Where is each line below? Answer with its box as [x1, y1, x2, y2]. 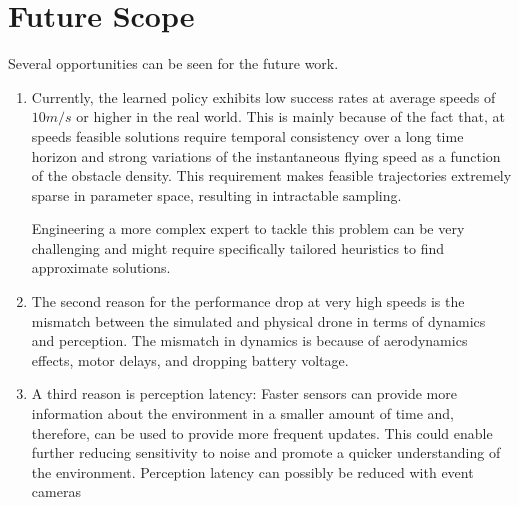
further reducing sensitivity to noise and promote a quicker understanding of [31, 442, 501, 463]
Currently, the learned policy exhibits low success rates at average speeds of [31, 86, 496, 107]
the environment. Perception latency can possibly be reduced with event [31, 461, 474, 482]
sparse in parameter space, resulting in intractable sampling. [31, 184, 402, 205]
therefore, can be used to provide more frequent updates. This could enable [31, 422, 493, 443]
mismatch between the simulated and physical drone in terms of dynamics [31, 310, 486, 331]
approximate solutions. [31, 257, 171, 278]
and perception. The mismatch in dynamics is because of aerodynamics [31, 330, 468, 351]
